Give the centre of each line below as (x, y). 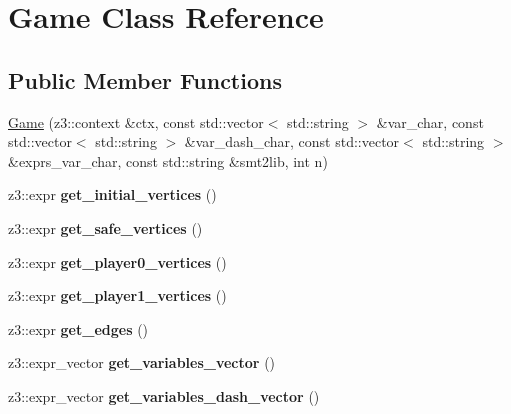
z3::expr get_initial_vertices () (112, 194)
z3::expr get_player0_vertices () (117, 261)
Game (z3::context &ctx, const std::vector (136, 121)
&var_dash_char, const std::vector (292, 141)
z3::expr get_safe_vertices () (105, 227)
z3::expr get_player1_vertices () (117, 295)
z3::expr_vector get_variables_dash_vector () (164, 395)
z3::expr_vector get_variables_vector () (142, 362)
